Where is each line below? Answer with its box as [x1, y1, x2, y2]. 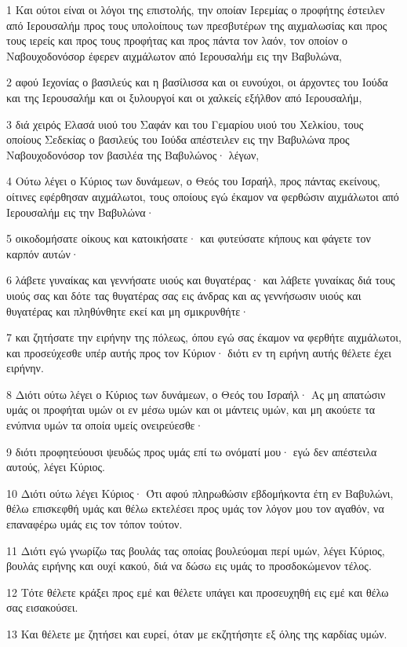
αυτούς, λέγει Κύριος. [6, 459, 105, 475]
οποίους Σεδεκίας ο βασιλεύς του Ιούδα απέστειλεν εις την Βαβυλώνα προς [6, 131, 350, 148]
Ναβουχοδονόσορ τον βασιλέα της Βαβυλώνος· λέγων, [6, 146, 260, 163]
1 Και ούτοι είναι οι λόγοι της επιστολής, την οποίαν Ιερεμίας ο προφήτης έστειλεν [6, 2, 385, 17]
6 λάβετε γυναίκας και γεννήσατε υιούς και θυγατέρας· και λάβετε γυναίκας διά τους [6, 272, 395, 288]
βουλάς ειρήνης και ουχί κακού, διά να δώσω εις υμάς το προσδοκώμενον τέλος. [6, 557, 372, 574]
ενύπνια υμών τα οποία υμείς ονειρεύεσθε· [6, 417, 204, 433]
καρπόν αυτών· [6, 245, 79, 261]
